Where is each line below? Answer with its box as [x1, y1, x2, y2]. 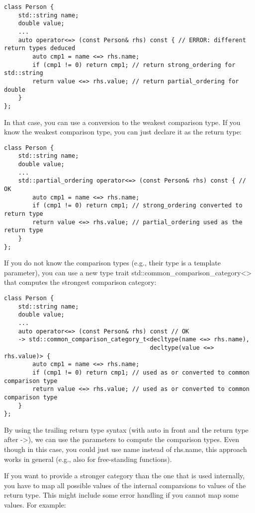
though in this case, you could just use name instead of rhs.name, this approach [4, 444, 247, 454]
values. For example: [4, 500, 66, 510]
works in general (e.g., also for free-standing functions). [4, 453, 172, 464]
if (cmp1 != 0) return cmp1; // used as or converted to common [32, 369, 250, 376]
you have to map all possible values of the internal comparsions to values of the [4, 480, 246, 490]
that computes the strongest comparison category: [4, 277, 157, 287]
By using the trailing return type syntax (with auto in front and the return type [4, 424, 249, 435]
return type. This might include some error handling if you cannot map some [4, 490, 239, 500]
